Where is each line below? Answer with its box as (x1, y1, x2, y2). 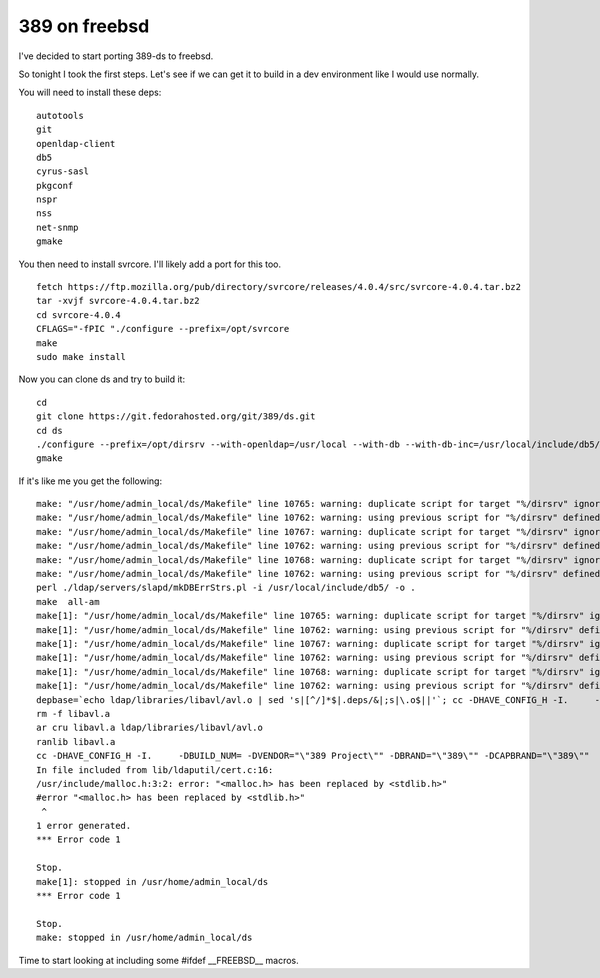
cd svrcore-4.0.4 (36, 309, 121, 320)
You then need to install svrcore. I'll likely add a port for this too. (18, 258, 282, 270)
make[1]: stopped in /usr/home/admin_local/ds (36, 876, 269, 887)
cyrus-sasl (36, 166, 90, 177)
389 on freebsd (18, 15, 150, 37)
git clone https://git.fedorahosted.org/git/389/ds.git (36, 411, 316, 422)
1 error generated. (36, 820, 132, 832)
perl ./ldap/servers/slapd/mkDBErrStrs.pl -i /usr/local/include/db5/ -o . (36, 582, 416, 594)
